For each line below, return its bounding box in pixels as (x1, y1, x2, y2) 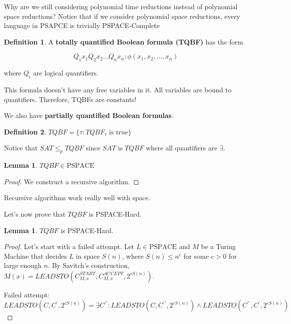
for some (184, 250, 209, 261)
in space (76, 250, 100, 261)
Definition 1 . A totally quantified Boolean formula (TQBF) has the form (4, 36, 243, 46)
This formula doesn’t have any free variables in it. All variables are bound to (4, 84, 231, 94)
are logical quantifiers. (33, 68, 99, 78)
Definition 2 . (4, 126, 46, 136)
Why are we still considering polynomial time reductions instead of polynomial (4, 1, 238, 11)
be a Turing (201, 241, 236, 251)
